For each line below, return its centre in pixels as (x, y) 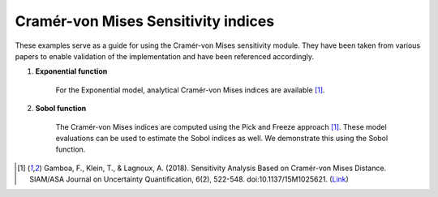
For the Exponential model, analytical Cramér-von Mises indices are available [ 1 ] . (190, 90)
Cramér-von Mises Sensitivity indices (145, 21)
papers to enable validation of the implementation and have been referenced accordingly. (165, 56)
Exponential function (71, 71)
